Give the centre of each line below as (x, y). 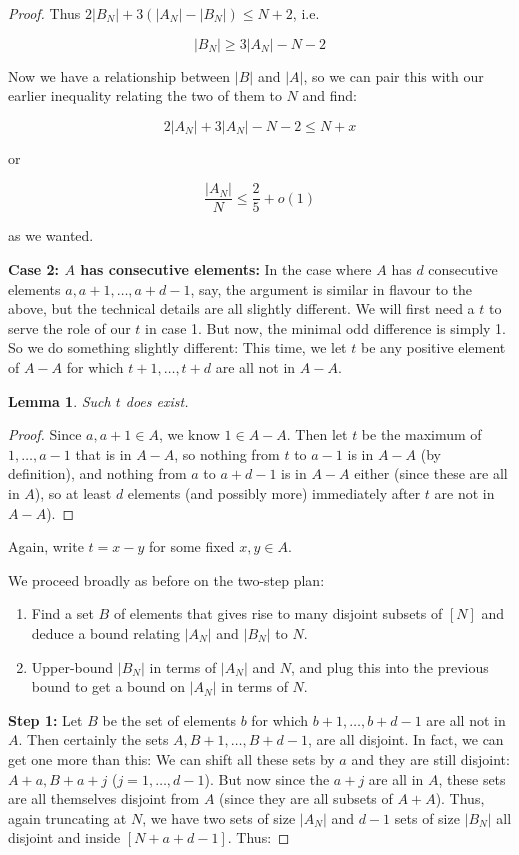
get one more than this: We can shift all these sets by (171, 758)
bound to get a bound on (108, 686)
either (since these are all (431, 473)
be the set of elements (169, 719)
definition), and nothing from (97, 473)
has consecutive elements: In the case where (226, 269)
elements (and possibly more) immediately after (274, 492)
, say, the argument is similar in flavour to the (331, 288)
